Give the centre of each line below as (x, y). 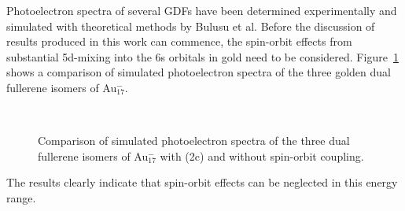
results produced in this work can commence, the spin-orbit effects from (179, 41)
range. (21, 197)
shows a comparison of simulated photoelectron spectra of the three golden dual (199, 72)
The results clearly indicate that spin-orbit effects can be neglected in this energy (202, 182)
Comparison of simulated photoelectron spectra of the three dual (194, 141)
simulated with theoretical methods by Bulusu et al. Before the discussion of (191, 26)
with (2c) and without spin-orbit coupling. (262, 155)
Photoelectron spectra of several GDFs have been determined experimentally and (202, 10)
